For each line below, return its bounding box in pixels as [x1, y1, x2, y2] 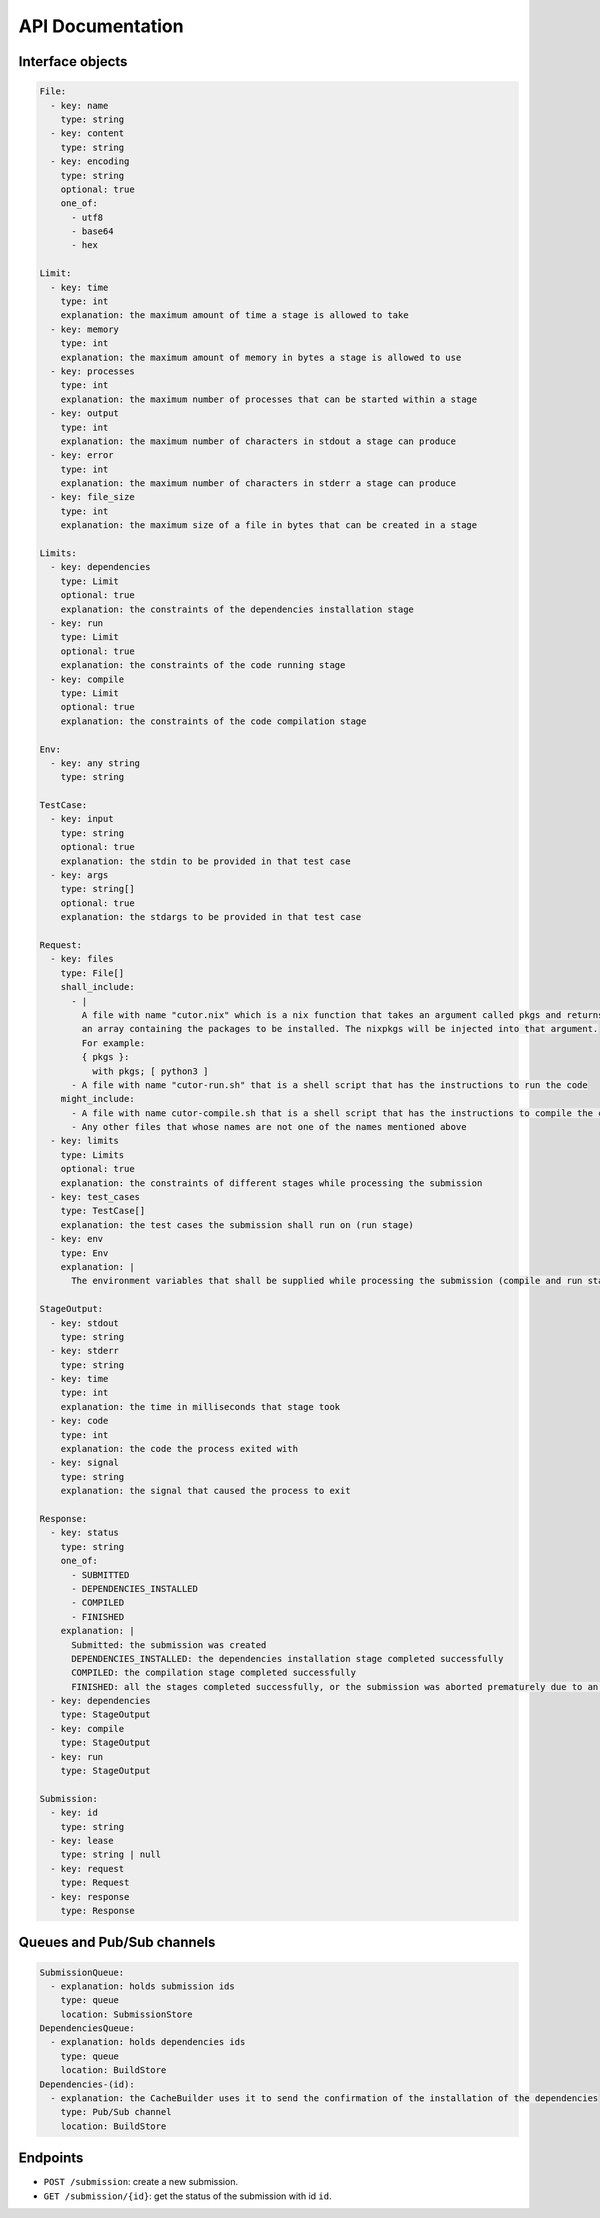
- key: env [50, 1233, 104, 1245]
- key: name [50, 100, 109, 111]
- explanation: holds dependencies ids [50, 2036, 246, 2048]
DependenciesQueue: [39, 2023, 135, 2034]
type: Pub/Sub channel [60, 2106, 172, 2118]
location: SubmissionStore [60, 2008, 194, 2020]
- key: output [50, 408, 120, 419]
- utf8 [71, 211, 104, 223]
